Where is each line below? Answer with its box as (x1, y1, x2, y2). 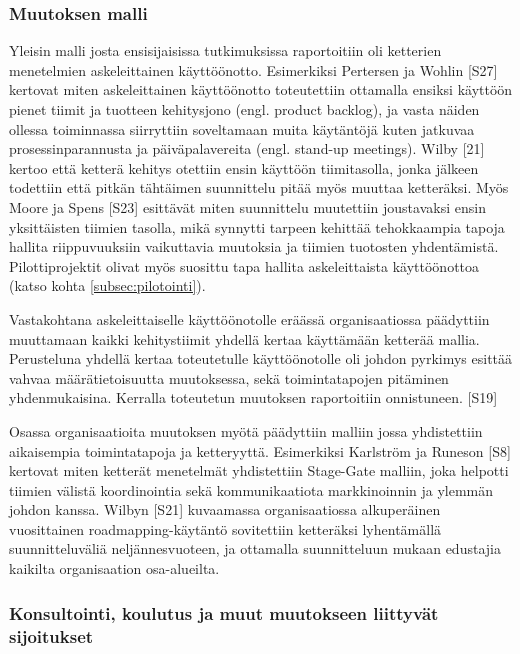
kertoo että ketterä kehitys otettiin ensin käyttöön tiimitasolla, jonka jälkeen (9, 157, 479, 178)
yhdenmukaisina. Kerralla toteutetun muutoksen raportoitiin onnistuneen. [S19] (9, 387, 498, 408)
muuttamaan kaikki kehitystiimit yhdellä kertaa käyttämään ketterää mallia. (9, 328, 480, 349)
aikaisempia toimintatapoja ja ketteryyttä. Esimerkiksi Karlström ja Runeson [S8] (9, 440, 511, 461)
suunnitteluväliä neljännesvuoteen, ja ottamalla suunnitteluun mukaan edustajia (9, 538, 501, 559)
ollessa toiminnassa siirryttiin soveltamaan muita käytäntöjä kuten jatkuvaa (9, 118, 475, 139)
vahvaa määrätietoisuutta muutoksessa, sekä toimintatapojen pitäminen (9, 367, 449, 388)
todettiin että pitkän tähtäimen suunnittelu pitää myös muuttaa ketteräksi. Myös (9, 177, 509, 198)
